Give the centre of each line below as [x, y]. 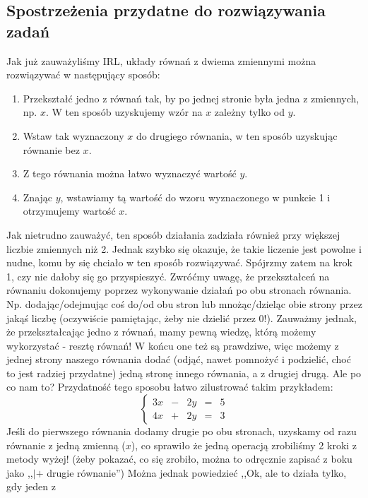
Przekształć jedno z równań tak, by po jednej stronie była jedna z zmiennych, [191, 98]
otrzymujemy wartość [69, 211]
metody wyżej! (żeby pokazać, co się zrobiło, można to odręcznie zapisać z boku [179, 459]
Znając [38, 197]
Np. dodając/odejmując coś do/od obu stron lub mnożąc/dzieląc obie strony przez [184, 303]
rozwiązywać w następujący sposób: [83, 75]
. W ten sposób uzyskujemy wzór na [124, 112]
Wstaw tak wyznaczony [73, 135]
